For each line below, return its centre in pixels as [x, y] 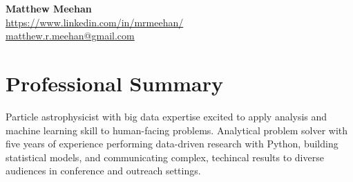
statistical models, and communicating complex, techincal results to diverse [165, 157]
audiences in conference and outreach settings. [103, 171]
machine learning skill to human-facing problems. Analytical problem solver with [177, 130]
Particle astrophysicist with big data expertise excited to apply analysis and [166, 116]
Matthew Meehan [49, 8]
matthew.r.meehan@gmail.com [70, 36]
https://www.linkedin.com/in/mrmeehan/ [95, 22]
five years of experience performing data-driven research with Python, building [172, 144]
